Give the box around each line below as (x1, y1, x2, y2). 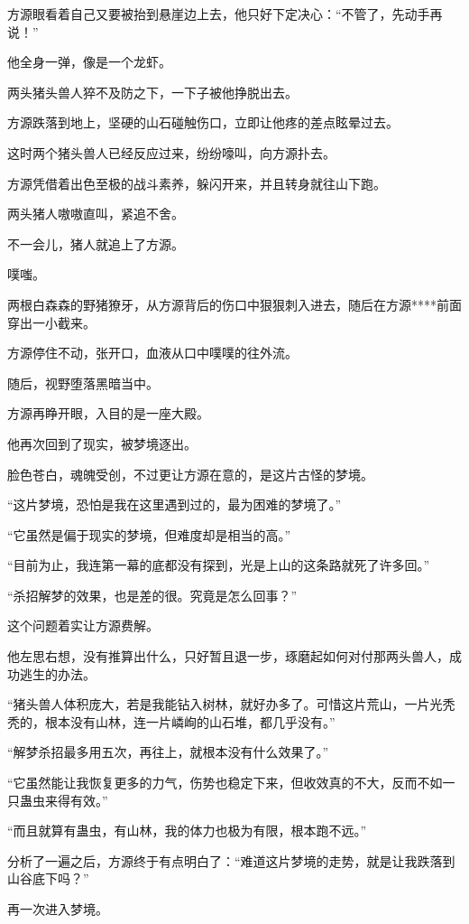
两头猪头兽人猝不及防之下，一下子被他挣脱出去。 (7, 82, 298, 101)
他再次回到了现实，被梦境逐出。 (7, 434, 197, 453)
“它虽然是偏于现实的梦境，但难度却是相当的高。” (7, 525, 291, 544)
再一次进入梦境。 (7, 900, 108, 918)
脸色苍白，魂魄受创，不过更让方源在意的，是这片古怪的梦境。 (7, 464, 373, 483)
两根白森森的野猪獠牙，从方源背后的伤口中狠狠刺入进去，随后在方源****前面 (7, 294, 462, 313)
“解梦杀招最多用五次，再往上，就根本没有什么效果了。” (7, 742, 329, 761)
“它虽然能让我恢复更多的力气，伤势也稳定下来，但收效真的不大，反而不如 (7, 773, 443, 792)
